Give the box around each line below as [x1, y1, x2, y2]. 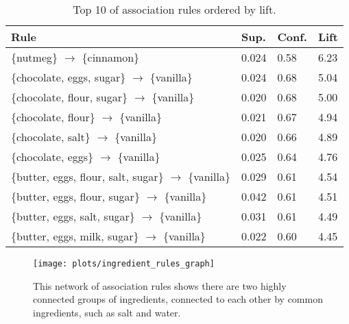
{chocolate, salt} [11, 129, 91, 145]
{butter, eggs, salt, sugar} [11, 208, 135, 224]
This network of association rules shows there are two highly [33, 278, 287, 292]
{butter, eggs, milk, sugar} [11, 228, 139, 244]
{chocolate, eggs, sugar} [11, 69, 126, 85]
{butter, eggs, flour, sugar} [11, 188, 140, 204]
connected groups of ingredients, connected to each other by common [33, 292, 323, 306]
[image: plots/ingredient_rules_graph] [33, 259, 215, 269]
